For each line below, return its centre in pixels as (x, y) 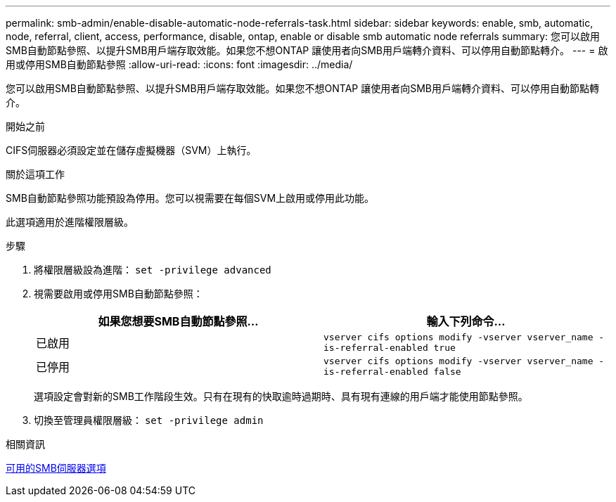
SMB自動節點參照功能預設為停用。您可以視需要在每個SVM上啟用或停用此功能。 (190, 198)
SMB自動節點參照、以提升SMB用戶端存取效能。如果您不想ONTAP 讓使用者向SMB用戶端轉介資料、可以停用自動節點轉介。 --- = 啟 (307, 50)
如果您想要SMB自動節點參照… (178, 321)
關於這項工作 (35, 174)
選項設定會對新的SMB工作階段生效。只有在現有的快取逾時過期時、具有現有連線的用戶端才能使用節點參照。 (281, 396)
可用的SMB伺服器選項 (56, 468)
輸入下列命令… (466, 321)
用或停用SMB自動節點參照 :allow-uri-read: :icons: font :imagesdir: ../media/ (179, 64)
